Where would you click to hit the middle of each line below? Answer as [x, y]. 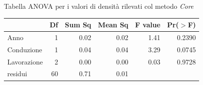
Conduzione [25, 49]
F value [148, 25]
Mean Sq [113, 25]
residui [17, 74]
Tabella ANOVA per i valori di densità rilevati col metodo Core [99, 6]
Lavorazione [25, 61]
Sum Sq [78, 25]
